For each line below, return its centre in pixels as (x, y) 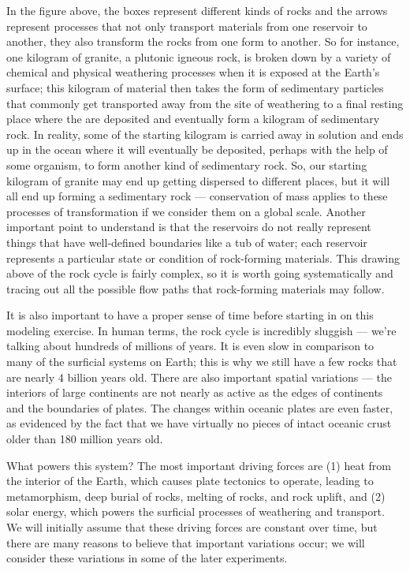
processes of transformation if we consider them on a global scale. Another (186, 211)
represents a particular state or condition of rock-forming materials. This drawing (203, 258)
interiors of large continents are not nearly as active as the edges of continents (195, 392)
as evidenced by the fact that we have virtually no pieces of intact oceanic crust (199, 423)
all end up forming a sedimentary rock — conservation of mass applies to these (197, 196)
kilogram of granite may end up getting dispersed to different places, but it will (198, 180)
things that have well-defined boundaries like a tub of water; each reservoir (187, 242)
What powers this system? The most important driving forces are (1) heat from (199, 465)
